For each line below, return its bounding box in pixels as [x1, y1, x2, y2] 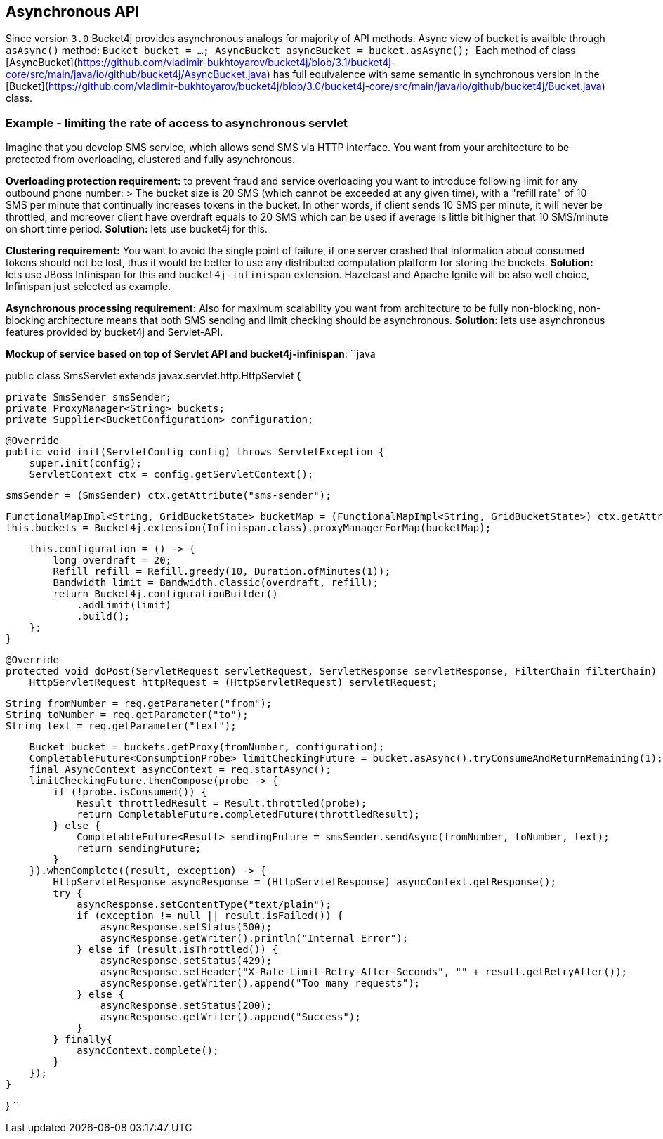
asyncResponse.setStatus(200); [100, 1000, 273, 1012]
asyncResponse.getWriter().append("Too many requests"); [100, 977, 421, 989]
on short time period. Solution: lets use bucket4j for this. [6, 223, 268, 235]
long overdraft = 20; [53, 554, 172, 566]
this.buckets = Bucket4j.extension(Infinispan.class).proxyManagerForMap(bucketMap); [6, 522, 492, 534]
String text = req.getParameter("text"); [6, 720, 237, 732]
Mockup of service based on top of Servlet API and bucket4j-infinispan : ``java [6, 348, 376, 360]
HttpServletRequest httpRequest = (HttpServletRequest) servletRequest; [29, 677, 438, 689]
